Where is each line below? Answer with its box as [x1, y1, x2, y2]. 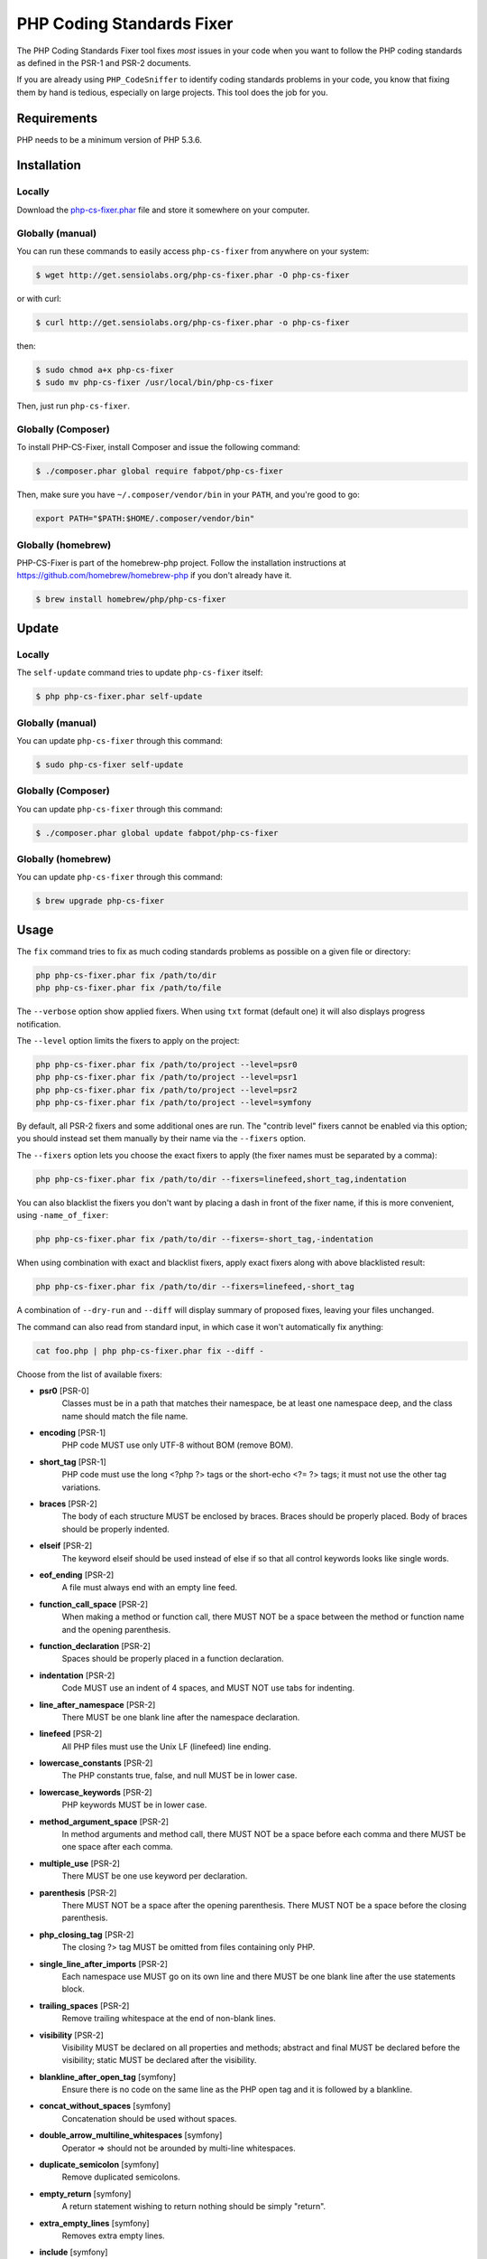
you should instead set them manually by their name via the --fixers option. [16, 1133, 307, 1144]
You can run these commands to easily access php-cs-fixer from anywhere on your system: [16, 245, 370, 257]
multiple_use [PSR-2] [39, 1858, 121, 1869]
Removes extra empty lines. [61, 2230, 166, 2241]
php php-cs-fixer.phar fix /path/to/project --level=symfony [35, 1098, 312, 1108]
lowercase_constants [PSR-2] [39, 1758, 153, 1768]
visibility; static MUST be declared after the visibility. [61, 2055, 257, 2066]
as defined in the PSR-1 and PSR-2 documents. [16, 57, 191, 68]
